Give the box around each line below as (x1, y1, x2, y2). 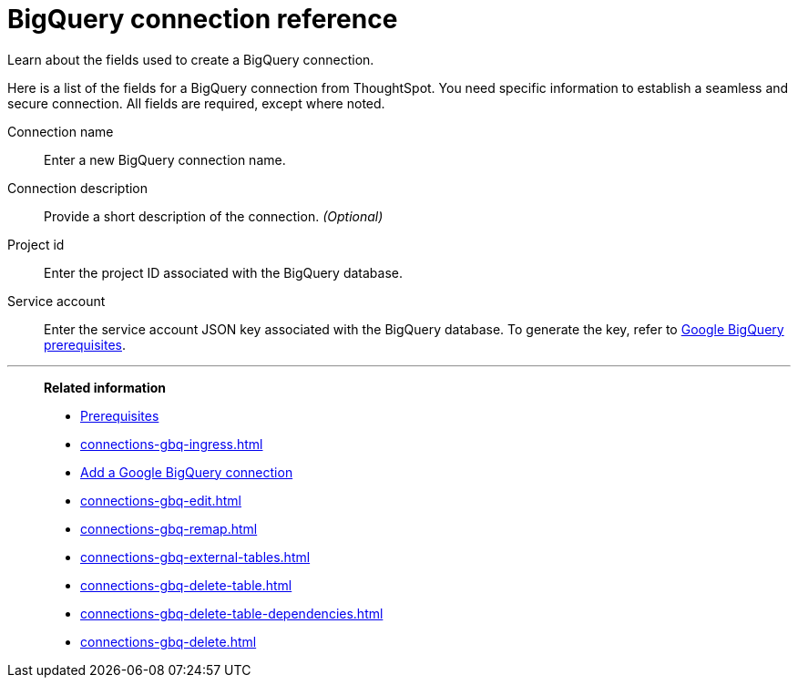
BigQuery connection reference (7, 4, 398, 35)
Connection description (7, 179, 148, 196)
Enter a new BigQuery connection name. (44, 151, 286, 168)
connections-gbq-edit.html (80, 492, 241, 508)
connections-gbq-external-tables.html (80, 548, 311, 565)
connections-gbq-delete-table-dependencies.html (80, 605, 384, 621)
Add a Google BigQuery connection (80, 464, 293, 480)
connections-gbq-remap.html (80, 520, 258, 537)
